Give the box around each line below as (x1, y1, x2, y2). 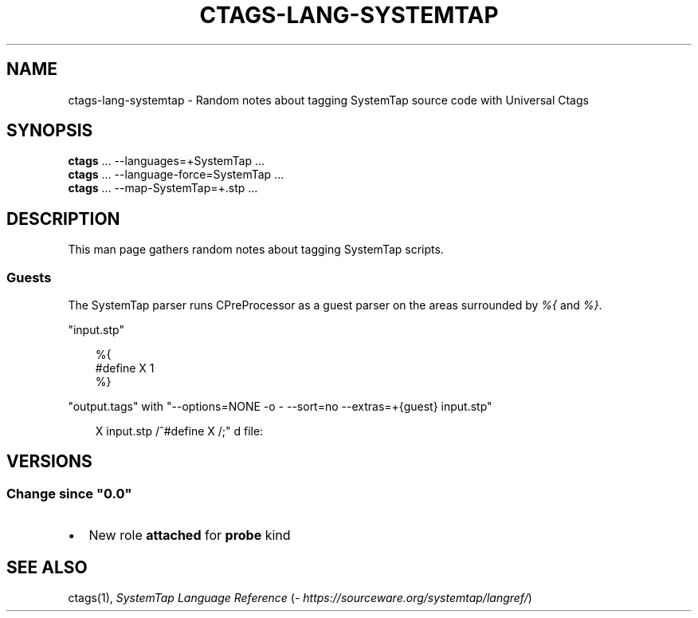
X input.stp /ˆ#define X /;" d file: (95, 424, 264, 439)
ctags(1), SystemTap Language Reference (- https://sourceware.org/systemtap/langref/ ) (68, 591, 532, 605)
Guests (6, 269, 52, 285)
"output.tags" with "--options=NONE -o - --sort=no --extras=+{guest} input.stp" (68, 400, 492, 414)
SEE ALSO (6, 557, 88, 577)
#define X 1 (95, 361, 155, 376)
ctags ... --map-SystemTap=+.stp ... (68, 181, 258, 195)
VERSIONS (6, 451, 92, 472)
